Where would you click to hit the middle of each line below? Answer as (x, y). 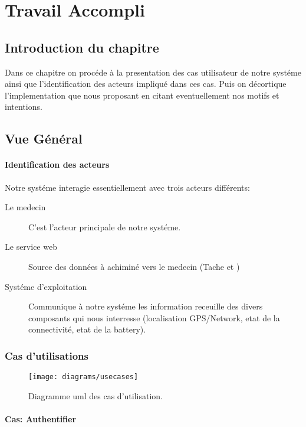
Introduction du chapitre (82, 47)
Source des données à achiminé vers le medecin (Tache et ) (134, 266)
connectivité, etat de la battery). (87, 329)
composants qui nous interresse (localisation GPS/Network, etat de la (154, 317)
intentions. (24, 107)
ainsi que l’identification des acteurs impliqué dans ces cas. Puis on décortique (146, 84)
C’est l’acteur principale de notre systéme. (105, 226)
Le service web (31, 247)
